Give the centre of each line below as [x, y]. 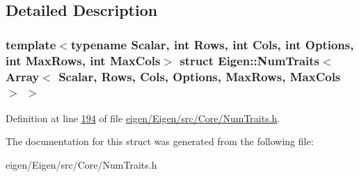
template [31, 44]
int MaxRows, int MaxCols [83, 60]
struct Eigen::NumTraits [249, 60]
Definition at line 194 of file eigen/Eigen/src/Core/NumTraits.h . [143, 118]
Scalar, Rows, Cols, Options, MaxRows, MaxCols [200, 76]
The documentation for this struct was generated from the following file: [160, 141]
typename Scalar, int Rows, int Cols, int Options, [212, 44]
